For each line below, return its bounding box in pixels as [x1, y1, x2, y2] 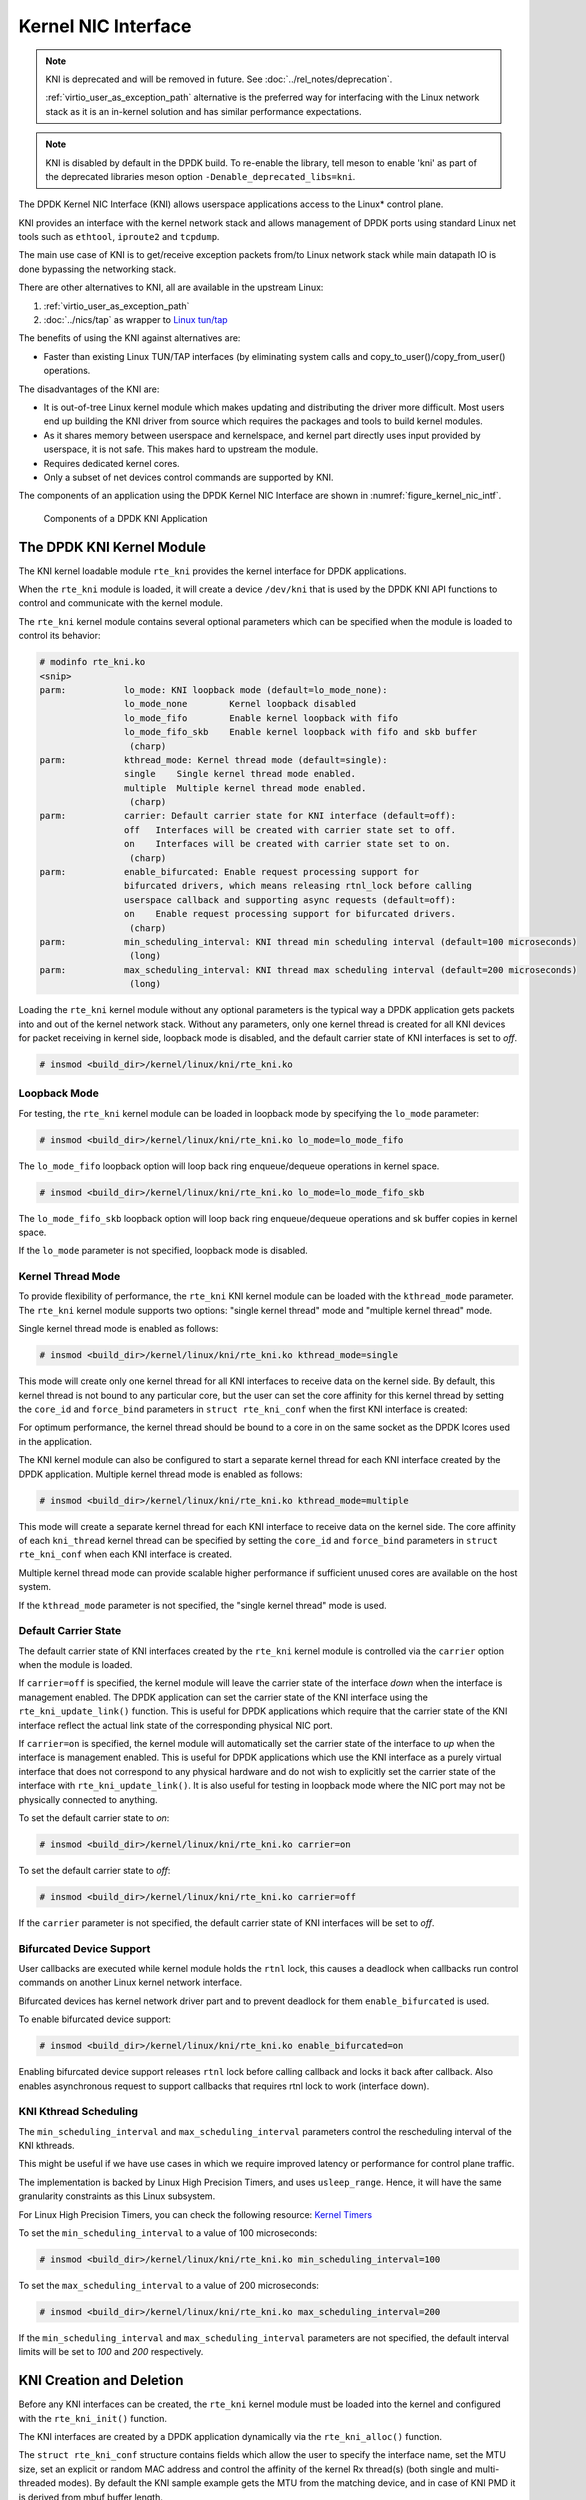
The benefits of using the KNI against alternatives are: [18, 332, 241, 344]
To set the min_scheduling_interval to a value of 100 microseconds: [18, 2227, 318, 2239]
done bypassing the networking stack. [18, 263, 177, 275]
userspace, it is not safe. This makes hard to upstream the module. [43, 443, 319, 455]
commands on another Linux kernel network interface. [18, 1976, 243, 1989]
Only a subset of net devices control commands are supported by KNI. [43, 471, 334, 483]
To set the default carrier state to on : [18, 1811, 170, 1824]
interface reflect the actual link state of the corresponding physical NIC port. [18, 1719, 334, 1731]
